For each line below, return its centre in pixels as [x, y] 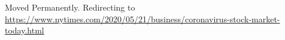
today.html [25, 30]
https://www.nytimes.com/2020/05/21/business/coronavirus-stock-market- [142, 19]
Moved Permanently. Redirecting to [70, 7]
